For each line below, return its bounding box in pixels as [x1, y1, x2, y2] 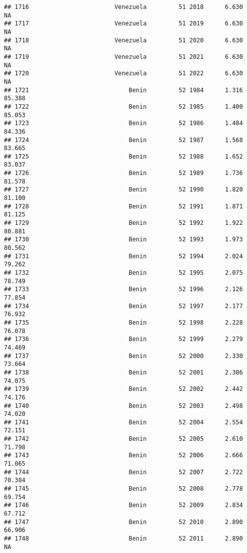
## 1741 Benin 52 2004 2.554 [4, 418, 243, 426]
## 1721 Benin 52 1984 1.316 [4, 86, 243, 94]
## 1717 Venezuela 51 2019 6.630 [4, 20, 243, 27]
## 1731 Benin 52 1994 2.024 [4, 252, 243, 260]
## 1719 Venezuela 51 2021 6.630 [4, 53, 243, 60]
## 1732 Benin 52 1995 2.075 [4, 269, 243, 276]
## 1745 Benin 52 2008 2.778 [4, 485, 243, 493]
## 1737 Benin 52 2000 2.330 [4, 352, 243, 360]
